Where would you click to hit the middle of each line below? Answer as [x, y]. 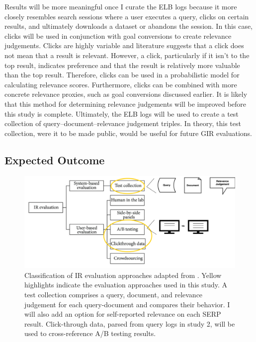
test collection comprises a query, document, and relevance [114, 295]
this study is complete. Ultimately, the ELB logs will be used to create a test [122, 113]
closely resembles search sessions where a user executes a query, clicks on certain [127, 16]
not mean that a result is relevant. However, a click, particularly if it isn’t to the [127, 55]
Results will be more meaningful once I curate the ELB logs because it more [121, 6]
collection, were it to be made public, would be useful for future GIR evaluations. [128, 133]
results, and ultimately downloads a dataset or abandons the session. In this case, [128, 26]
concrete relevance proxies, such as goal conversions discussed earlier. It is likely [126, 94]
